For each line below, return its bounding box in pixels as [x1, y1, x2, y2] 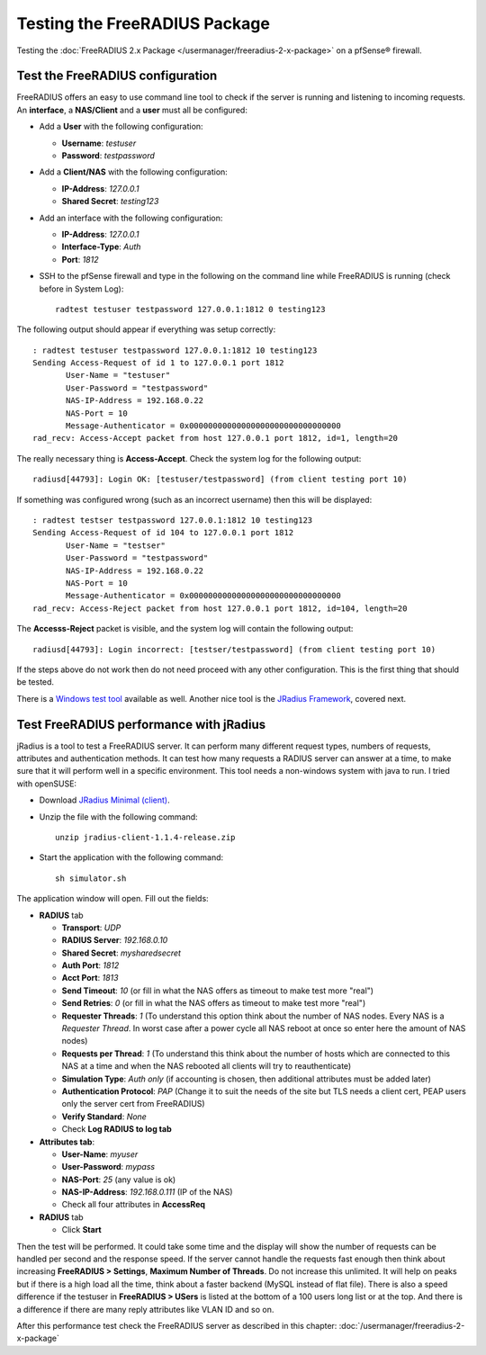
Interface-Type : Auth [61, 241, 141, 252]
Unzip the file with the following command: [39, 811, 198, 822]
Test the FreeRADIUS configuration [16, 68, 218, 84]
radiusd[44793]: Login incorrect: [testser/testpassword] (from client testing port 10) [32, 644, 436, 654]
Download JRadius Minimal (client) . [39, 794, 170, 805]
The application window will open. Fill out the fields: [16, 893, 209, 904]
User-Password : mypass [61, 1162, 156, 1172]
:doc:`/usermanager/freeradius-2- [338, 1321, 465, 1331]
